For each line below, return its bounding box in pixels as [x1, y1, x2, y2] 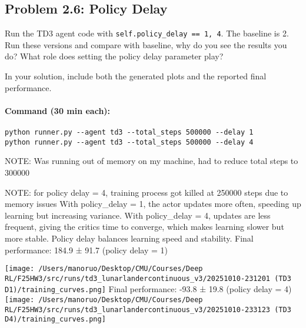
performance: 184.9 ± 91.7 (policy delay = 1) [5, 243, 168, 256]
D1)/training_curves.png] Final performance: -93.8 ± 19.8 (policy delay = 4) [5, 283, 292, 295]
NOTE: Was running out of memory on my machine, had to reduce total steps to [5, 155, 298, 167]
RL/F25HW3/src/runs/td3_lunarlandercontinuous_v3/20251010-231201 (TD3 [5, 274, 291, 283]
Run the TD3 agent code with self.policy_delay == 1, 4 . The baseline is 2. [5, 27, 289, 39]
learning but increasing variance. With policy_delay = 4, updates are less [5, 209, 271, 221]
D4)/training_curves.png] [5, 315, 106, 324]
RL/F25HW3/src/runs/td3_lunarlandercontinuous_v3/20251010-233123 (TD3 [5, 305, 291, 314]
